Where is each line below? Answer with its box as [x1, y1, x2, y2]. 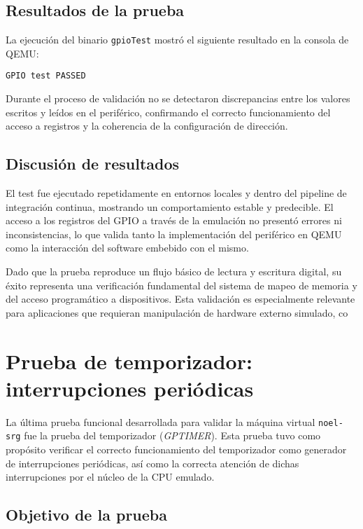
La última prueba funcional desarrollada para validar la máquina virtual [6, 414, 315, 429]
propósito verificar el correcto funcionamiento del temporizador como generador [6, 442, 347, 457]
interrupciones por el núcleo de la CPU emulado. [6, 469, 215, 484]
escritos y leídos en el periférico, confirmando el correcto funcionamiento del [6, 104, 331, 119]
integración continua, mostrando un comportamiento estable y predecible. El [6, 199, 334, 214]
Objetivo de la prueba [6, 504, 167, 525]
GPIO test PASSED [6, 71, 86, 81]
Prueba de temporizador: [6, 346, 252, 375]
